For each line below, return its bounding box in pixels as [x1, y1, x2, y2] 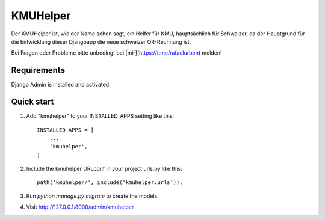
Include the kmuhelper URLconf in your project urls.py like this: [26, 165, 183, 173]
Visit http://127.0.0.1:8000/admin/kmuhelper [26, 203, 134, 210]
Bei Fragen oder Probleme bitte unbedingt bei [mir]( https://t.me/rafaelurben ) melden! [11, 49, 222, 57]
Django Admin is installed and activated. [11, 81, 111, 88]
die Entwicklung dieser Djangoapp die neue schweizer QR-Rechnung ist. [11, 38, 191, 45]
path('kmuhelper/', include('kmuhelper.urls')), [37, 179, 183, 186]
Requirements [11, 65, 66, 75]
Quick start [11, 97, 54, 107]
